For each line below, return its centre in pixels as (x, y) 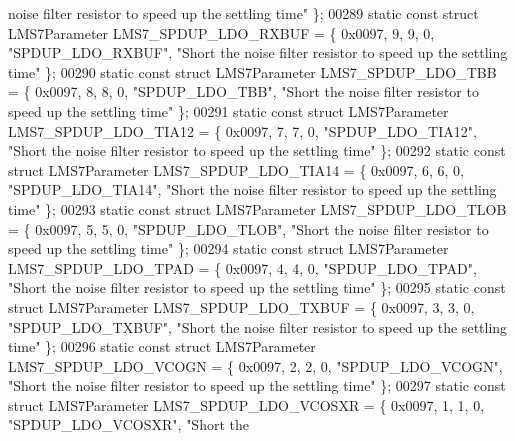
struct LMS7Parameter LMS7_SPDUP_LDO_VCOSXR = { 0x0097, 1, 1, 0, (246, 404)
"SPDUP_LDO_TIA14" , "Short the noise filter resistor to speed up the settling (252, 189)
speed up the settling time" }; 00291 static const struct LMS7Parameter (228, 110)
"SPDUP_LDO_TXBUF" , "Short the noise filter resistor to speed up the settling (258, 326)
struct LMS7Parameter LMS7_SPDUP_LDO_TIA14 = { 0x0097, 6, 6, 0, (236, 169)
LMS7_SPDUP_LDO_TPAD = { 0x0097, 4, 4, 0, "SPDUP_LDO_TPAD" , (242, 267)
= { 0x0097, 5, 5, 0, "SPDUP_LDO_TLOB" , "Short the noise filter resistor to (248, 228)
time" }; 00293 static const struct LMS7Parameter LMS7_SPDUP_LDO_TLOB (257, 208)
